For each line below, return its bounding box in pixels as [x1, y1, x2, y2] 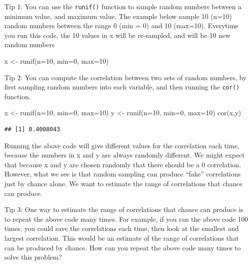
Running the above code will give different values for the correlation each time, [4, 140, 240, 150]
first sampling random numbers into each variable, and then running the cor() [4, 82, 240, 92]
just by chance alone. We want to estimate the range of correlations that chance [4, 178, 243, 189]
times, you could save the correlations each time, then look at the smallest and [4, 223, 239, 233]
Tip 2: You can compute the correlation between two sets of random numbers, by [4, 72, 247, 82]
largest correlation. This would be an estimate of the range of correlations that [4, 233, 239, 243]
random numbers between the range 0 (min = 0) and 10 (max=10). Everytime [4, 20, 239, 31]
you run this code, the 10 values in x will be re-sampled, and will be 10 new [4, 30, 231, 40]
